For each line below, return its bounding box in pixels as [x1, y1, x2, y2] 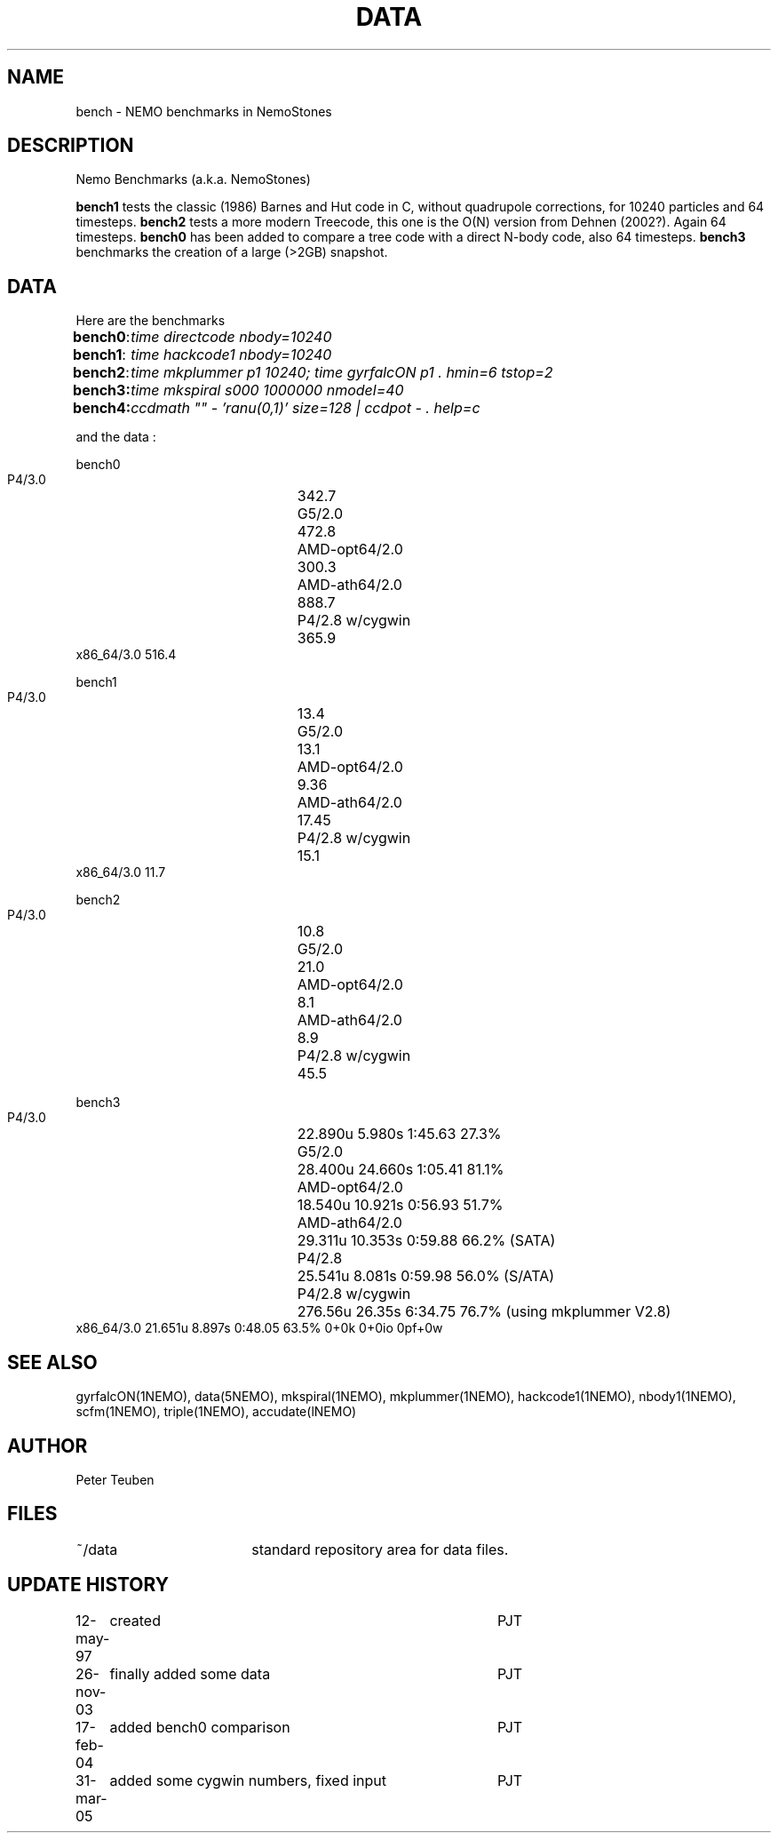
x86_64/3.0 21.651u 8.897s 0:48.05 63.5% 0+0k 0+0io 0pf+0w [75, 1320, 443, 1336]
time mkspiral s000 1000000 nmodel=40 [131, 381, 404, 400]
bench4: [73, 399, 131, 418]
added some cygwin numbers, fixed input [109, 1771, 386, 1789]
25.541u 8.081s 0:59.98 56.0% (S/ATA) [297, 1267, 555, 1286]
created [109, 1611, 161, 1629]
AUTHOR [7, 1434, 88, 1457]
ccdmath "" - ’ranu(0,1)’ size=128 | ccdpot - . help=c [131, 399, 480, 418]
